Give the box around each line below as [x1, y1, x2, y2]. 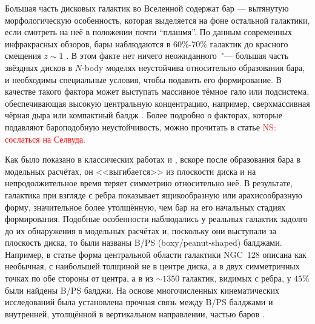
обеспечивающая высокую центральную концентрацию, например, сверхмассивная [5, 96, 310, 109]
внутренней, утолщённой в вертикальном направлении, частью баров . [5, 307, 265, 320]
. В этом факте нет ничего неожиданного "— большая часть [66, 49, 289, 62]
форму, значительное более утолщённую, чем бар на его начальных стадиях [5, 200, 286, 213]
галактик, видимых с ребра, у [182, 272, 291, 285]
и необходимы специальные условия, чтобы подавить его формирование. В [5, 73, 282, 86]
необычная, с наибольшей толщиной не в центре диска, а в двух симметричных [5, 260, 300, 272]
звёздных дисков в [5, 61, 73, 73]
